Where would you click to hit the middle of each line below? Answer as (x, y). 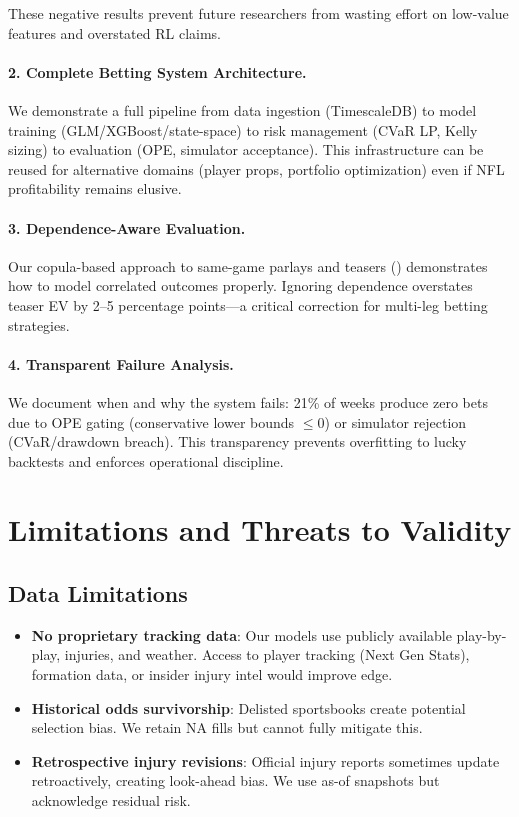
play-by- (481, 634)
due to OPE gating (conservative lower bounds (151, 421)
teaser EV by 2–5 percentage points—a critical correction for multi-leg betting (248, 304)
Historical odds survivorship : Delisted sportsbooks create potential (248, 707)
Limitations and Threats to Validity (260, 529)
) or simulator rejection (395, 421)
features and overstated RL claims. (115, 32)
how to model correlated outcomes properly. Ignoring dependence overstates (240, 285)
